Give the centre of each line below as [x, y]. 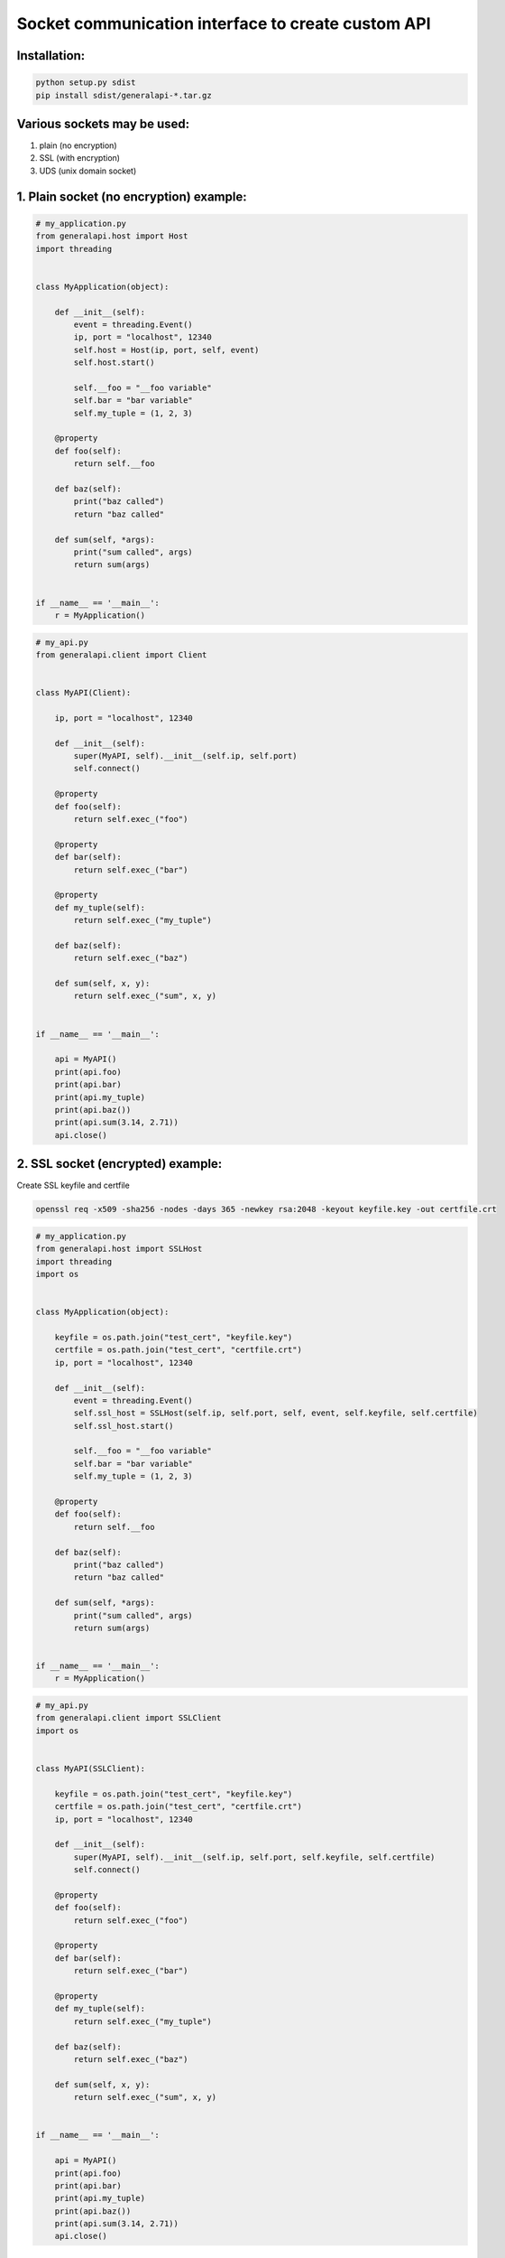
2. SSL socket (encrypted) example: [119, 1164]
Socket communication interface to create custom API [224, 23]
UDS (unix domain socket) [88, 171]
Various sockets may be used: [103, 123]
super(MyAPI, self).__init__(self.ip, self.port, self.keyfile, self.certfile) [254, 1857]
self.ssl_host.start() [124, 1426]
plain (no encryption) [78, 145]
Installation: [51, 56]
